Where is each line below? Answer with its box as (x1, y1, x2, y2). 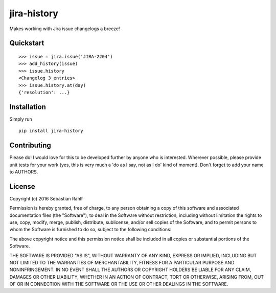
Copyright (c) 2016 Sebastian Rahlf (9, 195, 83, 201)
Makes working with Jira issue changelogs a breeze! (9, 26, 120, 32)
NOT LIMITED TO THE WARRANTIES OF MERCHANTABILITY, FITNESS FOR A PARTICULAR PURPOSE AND (9, 259, 235, 265)
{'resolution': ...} (18, 89, 70, 95)
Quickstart (9, 39, 44, 48)
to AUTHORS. (9, 169, 38, 175)
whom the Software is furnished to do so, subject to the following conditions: (9, 227, 172, 233)
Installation (9, 102, 46, 111)
